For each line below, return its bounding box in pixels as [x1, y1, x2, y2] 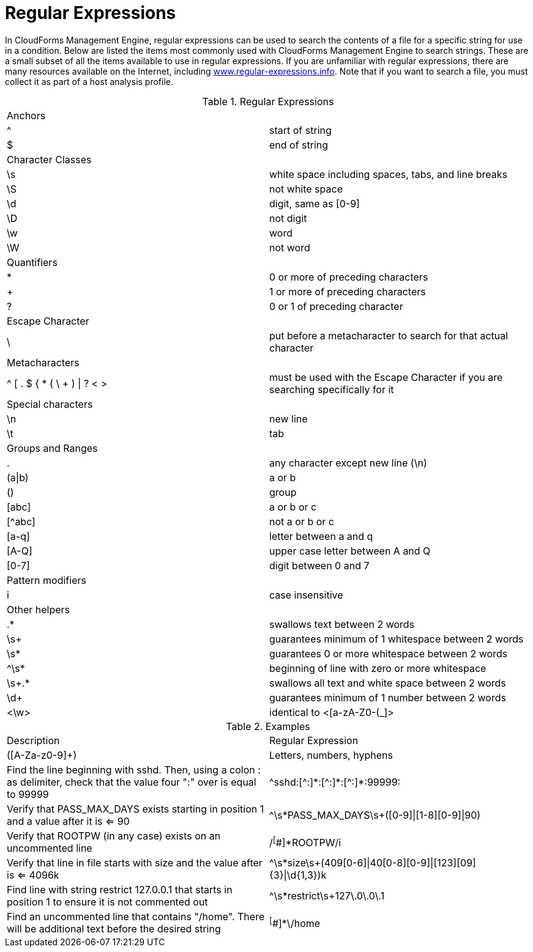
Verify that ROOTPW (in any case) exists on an [7, 829, 221, 842]
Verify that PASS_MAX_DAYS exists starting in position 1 [7, 802, 264, 815]
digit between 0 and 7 [269, 559, 370, 572]
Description [7, 734, 60, 747]
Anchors [7, 109, 46, 122]
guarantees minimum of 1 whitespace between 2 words [269, 632, 524, 645]
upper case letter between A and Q [269, 544, 431, 557]
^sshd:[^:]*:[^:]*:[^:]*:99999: [269, 775, 401, 788]
